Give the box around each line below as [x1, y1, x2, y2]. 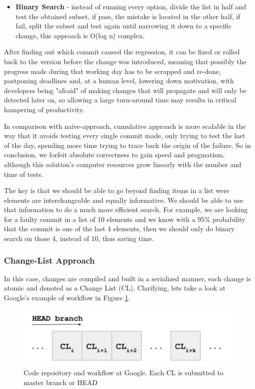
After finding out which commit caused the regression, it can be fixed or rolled [4, 47, 240, 57]
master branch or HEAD [24, 377, 98, 387]
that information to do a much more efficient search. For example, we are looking [4, 204, 248, 215]
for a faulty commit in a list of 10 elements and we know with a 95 [4, 214, 204, 224]
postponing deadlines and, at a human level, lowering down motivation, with [4, 75, 234, 86]
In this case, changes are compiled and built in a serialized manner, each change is [4, 273, 251, 283]
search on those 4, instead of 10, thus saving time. [4, 233, 154, 243]
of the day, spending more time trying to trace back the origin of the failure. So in [4, 140, 251, 150]
